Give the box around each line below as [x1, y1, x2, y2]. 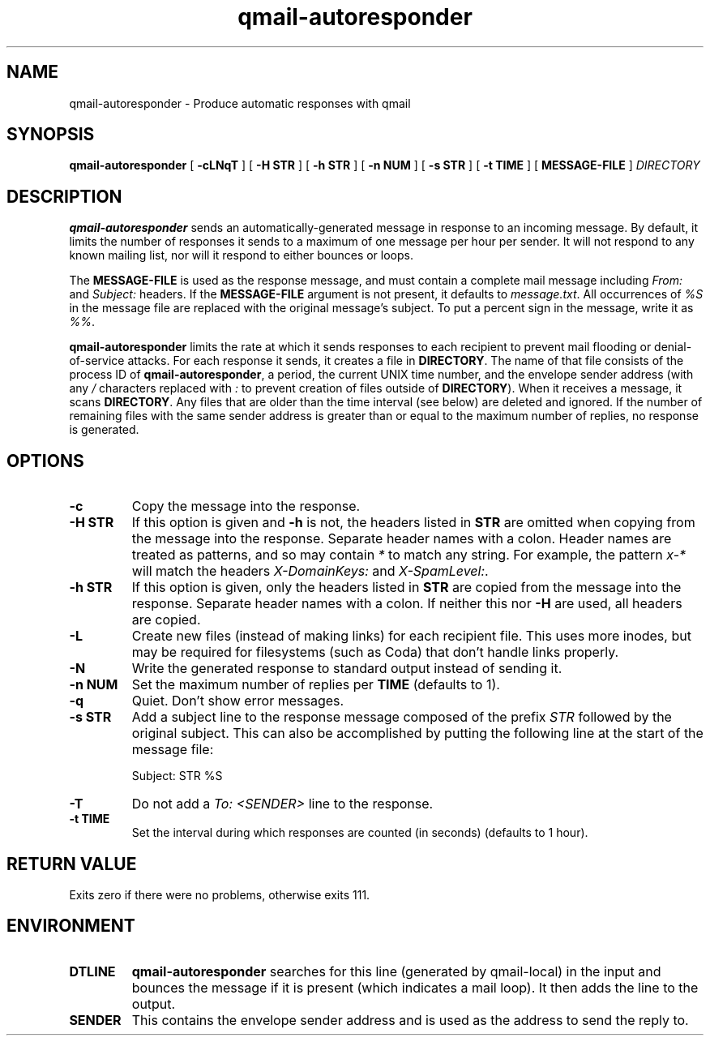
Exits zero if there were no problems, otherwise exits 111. [69, 887, 370, 902]
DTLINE [69, 963, 116, 980]
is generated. [69, 422, 139, 437]
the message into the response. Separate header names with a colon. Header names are [131, 530, 672, 547]
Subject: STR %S [131, 769, 223, 783]
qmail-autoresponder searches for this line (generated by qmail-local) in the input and [131, 963, 661, 980]
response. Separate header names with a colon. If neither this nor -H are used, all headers [131, 595, 682, 612]
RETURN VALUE [6, 853, 137, 874]
